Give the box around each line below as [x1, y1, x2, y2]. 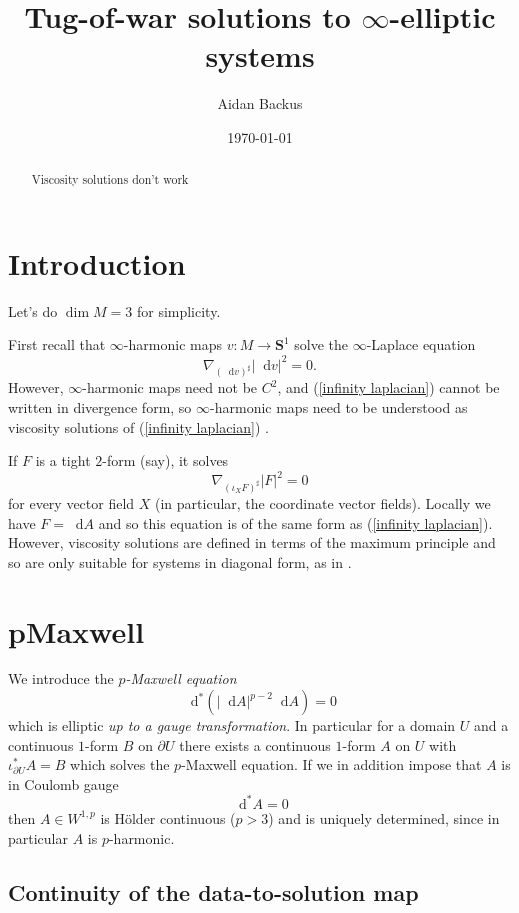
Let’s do [8, 300, 58, 321]
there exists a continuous [179, 734, 331, 755]
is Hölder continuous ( [100, 807, 236, 828]
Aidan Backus [217, 93, 303, 114]
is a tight [35, 450, 91, 471]
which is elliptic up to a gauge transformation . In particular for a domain [8, 715, 456, 736]
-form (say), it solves [102, 450, 229, 471]
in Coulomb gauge [8, 773, 119, 794]
